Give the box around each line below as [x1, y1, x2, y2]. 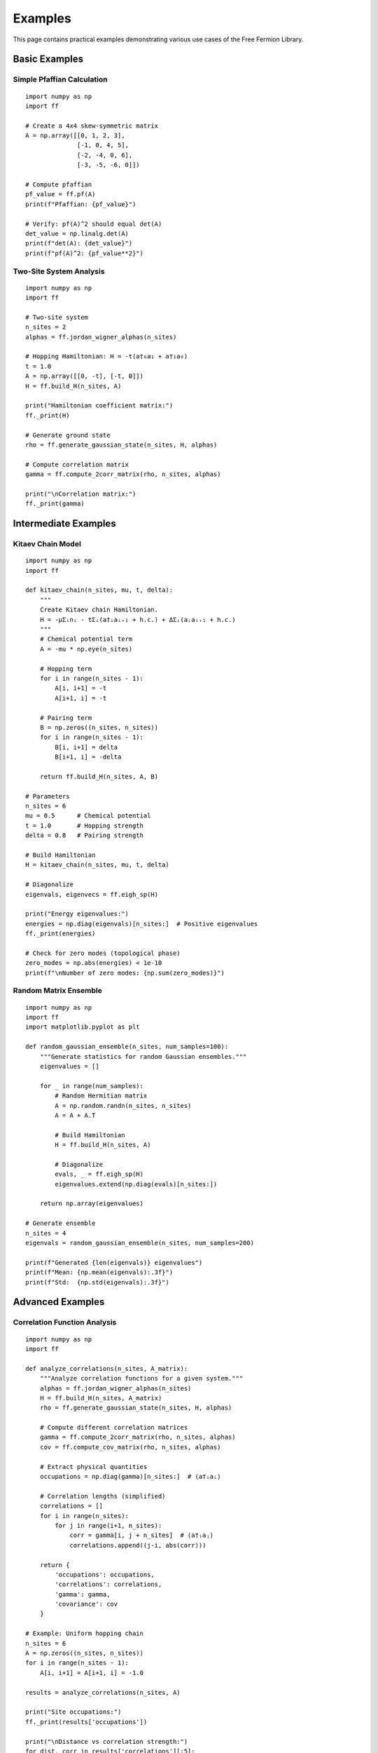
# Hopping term [39, 665, 92, 672]
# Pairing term [39, 714, 92, 722]
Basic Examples [13, 53, 84, 65]
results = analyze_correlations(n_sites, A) [25, 1688, 181, 1696]
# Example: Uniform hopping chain [25, 1630, 143, 1637]
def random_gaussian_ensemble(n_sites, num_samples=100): [25, 1043, 229, 1051]
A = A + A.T [55, 1111, 96, 1119]
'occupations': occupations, [55, 1571, 155, 1578]
